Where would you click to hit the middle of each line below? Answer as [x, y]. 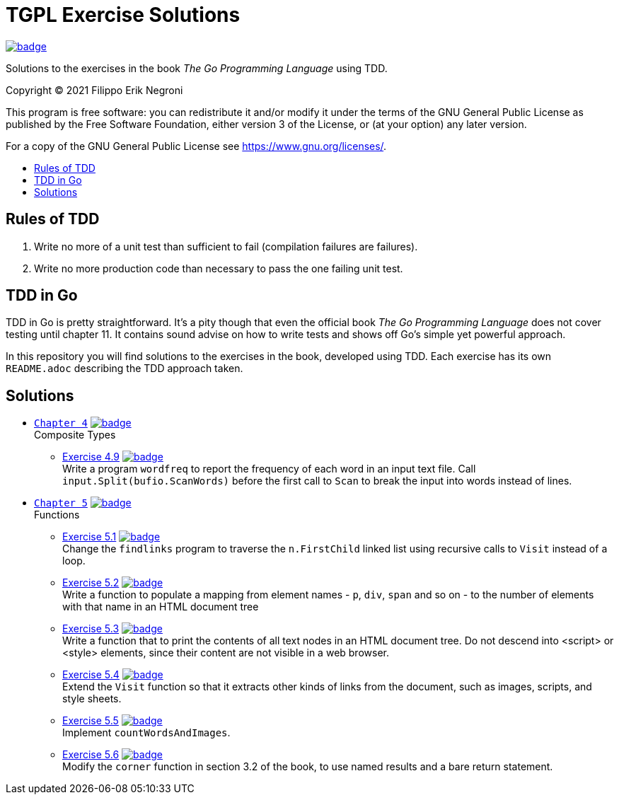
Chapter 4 [61, 423]
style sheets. [92, 699]
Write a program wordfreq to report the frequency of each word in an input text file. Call [269, 469]
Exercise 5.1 [89, 537]
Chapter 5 [61, 503]
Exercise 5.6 [91, 755]
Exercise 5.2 [91, 583]
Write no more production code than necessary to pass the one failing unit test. [219, 268]
